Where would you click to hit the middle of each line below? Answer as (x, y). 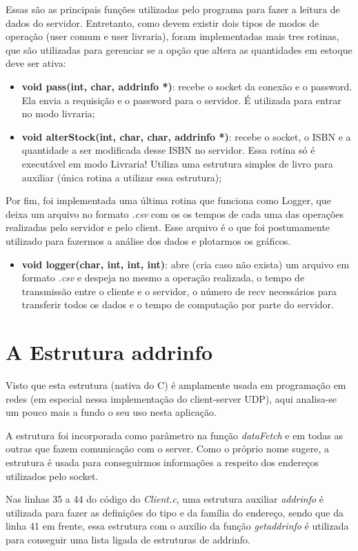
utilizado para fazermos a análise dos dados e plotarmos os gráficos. (148, 240)
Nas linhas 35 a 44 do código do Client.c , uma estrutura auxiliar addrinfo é (165, 499)
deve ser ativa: (36, 63)
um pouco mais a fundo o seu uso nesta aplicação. (111, 412)
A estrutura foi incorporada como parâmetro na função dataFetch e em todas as (175, 435)
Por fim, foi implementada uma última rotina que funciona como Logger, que (168, 200)
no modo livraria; (58, 113)
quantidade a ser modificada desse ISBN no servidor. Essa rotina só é (168, 150)
